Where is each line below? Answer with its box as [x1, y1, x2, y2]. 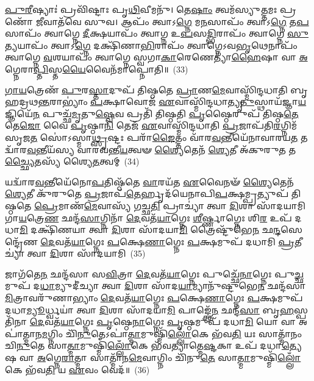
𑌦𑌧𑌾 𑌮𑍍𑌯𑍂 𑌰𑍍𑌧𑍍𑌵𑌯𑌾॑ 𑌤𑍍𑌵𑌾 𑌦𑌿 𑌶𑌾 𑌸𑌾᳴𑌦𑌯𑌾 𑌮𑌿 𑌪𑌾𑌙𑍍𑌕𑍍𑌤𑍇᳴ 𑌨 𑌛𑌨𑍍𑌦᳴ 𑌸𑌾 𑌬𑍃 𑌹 [5, 303, 294, 316]
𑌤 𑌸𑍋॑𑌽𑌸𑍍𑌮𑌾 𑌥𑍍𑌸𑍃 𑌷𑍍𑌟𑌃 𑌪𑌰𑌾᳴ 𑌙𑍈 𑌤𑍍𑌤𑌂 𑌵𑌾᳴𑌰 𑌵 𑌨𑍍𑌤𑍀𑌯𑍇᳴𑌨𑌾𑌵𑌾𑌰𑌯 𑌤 [30, 130, 298, 143]
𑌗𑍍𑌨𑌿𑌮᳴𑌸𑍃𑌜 [280, 119, 298, 132]
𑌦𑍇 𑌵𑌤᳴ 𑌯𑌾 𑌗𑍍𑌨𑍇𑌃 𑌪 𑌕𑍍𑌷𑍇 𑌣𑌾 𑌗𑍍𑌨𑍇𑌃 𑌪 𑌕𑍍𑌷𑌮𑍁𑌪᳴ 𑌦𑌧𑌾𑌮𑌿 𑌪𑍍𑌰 [40, 235, 295, 247]
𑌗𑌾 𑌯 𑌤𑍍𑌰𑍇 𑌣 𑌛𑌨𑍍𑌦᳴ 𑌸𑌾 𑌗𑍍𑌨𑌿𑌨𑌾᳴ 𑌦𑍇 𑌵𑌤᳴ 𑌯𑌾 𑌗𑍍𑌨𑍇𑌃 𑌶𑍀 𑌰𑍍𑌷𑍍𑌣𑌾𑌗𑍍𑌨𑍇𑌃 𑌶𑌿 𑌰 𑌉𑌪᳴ [5, 211, 292, 224]
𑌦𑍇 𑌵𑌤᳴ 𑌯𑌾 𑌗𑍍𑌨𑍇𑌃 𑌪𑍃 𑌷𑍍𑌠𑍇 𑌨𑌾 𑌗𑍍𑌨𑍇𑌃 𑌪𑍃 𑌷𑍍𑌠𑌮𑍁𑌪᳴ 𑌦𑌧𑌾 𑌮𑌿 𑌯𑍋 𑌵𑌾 [29, 315, 296, 328]
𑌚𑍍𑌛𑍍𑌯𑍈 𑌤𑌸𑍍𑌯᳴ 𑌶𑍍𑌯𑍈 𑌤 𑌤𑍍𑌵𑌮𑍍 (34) [5, 155, 140, 168]
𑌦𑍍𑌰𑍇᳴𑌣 [5, 235, 38, 247]
